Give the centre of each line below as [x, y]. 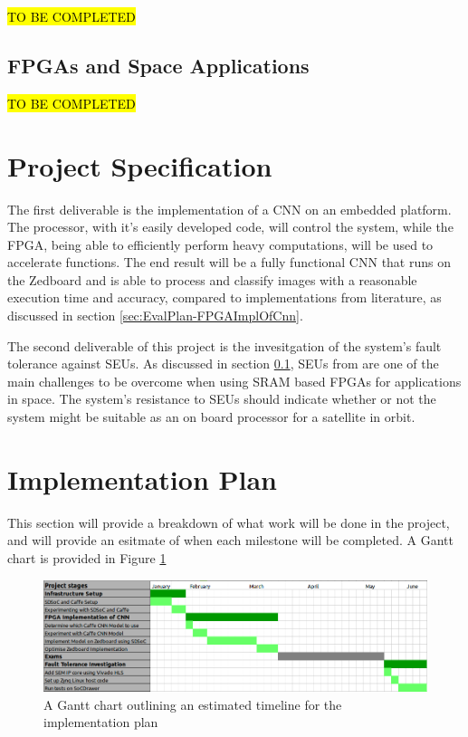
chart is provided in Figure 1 [87, 557]
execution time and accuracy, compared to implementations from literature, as [224, 297]
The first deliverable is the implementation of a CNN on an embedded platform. [229, 209]
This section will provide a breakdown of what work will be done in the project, [229, 522]
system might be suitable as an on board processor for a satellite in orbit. [211, 417]
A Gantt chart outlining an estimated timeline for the [193, 704]
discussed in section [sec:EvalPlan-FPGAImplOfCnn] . [155, 316]
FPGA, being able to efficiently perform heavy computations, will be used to [220, 244]
